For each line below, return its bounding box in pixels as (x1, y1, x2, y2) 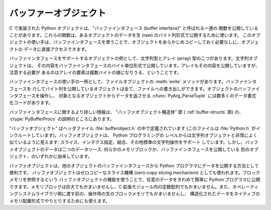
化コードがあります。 (9, 99, 53, 106)
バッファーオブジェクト (9, 8, 106, 19)
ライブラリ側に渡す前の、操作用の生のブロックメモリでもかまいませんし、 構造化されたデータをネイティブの (35, 191, 260, 197)
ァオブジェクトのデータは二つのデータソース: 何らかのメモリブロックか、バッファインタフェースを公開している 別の (9, 146, 250, 152)
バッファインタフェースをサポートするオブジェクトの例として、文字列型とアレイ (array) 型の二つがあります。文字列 (9, 55, 249, 61)
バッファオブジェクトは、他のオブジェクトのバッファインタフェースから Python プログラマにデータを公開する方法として (9, 162, 259, 168)
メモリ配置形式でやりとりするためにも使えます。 (9, 197, 110, 203)
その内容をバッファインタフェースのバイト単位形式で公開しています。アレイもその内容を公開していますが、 (37, 62, 260, 68)
